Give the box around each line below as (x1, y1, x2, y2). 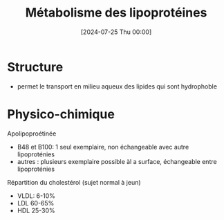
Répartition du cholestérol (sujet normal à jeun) (7, 178, 141, 186)
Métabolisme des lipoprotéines (25, 5, 207, 21)
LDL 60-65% (17, 199, 55, 207)
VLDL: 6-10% (17, 192, 55, 200)
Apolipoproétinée (7, 129, 57, 138)
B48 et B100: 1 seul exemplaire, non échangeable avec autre (17, 143, 189, 151)
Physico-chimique (7, 106, 115, 122)
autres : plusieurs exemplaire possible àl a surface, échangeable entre (17, 157, 217, 165)
